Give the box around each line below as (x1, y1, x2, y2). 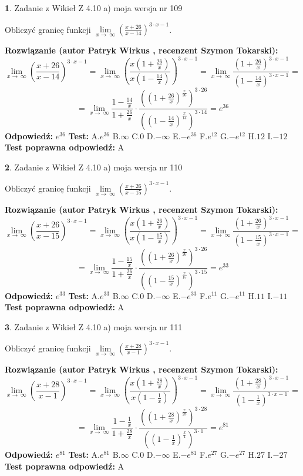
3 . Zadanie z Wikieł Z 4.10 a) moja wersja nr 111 (5, 320, 183, 333)
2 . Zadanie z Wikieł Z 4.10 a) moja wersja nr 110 (5, 160, 183, 173)
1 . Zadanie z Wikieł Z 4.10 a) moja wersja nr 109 (5, 2, 183, 14)
